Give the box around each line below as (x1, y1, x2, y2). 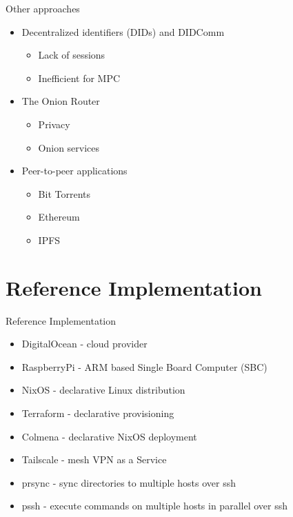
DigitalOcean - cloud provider (21, 336, 148, 351)
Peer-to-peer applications (21, 163, 128, 178)
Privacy (38, 116, 70, 131)
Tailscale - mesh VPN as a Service (21, 452, 167, 467)
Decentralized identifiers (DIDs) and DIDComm (21, 24, 225, 39)
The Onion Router (21, 94, 100, 108)
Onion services (38, 140, 100, 154)
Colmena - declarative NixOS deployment (21, 429, 197, 443)
